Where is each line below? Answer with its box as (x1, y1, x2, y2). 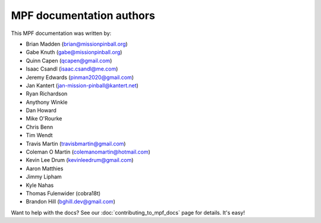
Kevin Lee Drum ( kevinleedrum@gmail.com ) (26, 157, 134, 164)
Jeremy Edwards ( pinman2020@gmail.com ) (26, 74, 134, 81)
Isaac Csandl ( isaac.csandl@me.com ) (26, 65, 118, 72)
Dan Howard (26, 107, 56, 114)
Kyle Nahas (26, 181, 54, 189)
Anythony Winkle (26, 98, 68, 106)
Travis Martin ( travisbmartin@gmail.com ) (26, 140, 126, 147)
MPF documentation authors (11, 9, 156, 22)
